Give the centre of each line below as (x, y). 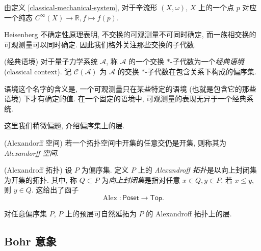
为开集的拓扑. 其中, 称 (41, 179)
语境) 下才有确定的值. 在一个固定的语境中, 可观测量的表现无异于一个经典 (125, 99)
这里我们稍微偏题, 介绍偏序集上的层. (64, 125)
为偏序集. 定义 (105, 170)
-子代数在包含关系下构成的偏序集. (201, 71)
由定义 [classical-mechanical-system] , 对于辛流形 (81, 7)
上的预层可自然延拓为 (101, 213)
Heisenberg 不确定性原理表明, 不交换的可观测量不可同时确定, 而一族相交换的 (130, 34)
